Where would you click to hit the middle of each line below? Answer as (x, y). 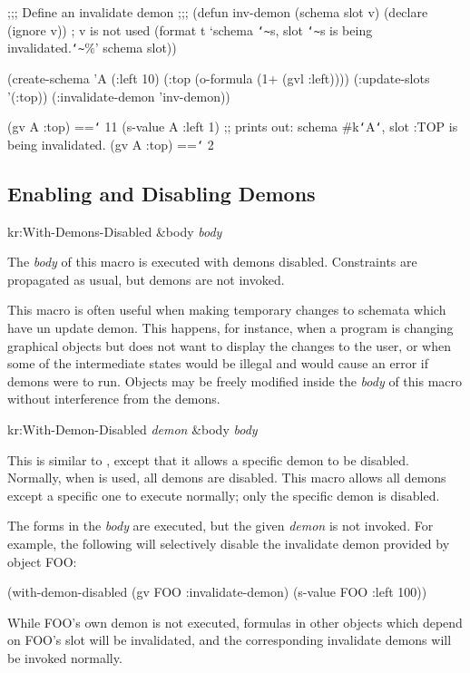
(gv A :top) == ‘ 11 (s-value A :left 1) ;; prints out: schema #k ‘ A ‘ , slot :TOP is (233, 127)
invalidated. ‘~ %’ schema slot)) (92, 48)
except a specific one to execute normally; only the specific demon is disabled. (224, 495)
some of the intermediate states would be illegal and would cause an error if (218, 363)
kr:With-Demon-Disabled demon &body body (132, 429)
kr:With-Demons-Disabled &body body (115, 231)
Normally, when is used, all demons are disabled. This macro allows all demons (227, 478)
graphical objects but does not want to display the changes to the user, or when (229, 345)
